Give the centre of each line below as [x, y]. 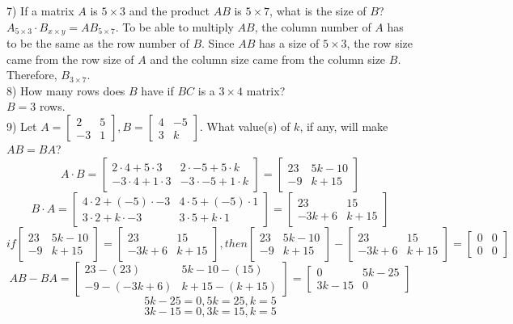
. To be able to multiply [174, 26]
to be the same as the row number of [98, 43]
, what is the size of [318, 11]
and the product [170, 11]
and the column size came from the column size [268, 59]
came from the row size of [70, 59]
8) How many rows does [66, 90]
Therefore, [32, 75]
